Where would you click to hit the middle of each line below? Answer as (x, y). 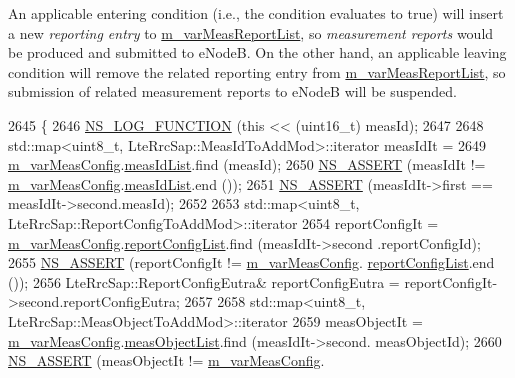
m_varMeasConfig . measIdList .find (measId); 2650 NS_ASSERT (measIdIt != (247, 164)
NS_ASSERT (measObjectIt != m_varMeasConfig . (166, 360)
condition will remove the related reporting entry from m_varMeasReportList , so (257, 71)
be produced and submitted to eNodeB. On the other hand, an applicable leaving (257, 52)
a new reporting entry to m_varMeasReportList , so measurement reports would (251, 32)
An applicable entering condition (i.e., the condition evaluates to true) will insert (256, 13)
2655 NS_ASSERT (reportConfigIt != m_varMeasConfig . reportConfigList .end (251, 262)
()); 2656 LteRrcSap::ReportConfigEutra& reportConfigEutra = (204, 281)
